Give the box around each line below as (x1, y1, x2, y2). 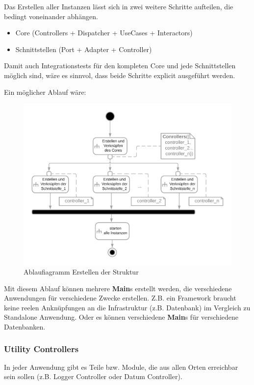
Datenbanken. (4, 322, 46, 332)
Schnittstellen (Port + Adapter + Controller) (15, 44, 152, 54)
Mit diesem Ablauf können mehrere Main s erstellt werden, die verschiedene (4, 283, 232, 293)
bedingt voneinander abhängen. (4, 11, 98, 21)
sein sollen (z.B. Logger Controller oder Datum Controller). (4, 371, 182, 382)
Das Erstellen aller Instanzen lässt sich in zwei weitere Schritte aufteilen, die (4, 1, 233, 11)
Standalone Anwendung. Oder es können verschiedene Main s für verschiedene (4, 312, 239, 322)
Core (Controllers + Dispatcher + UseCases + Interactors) (15, 27, 193, 38)
